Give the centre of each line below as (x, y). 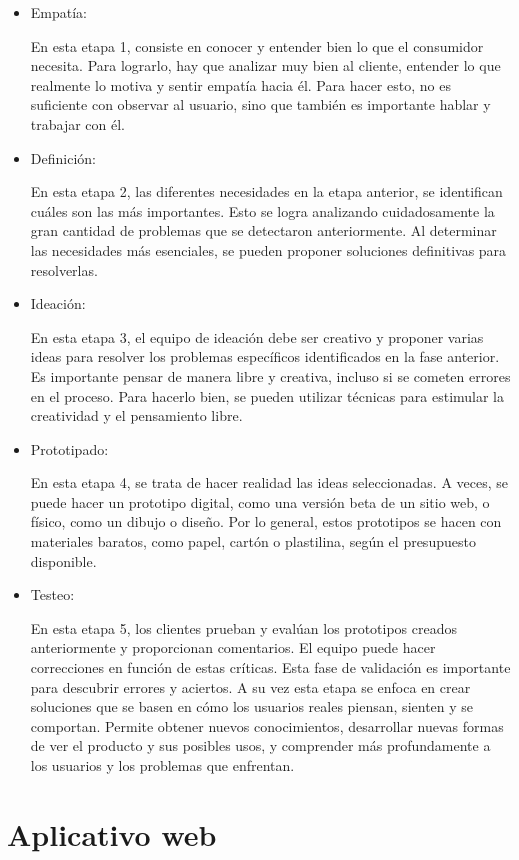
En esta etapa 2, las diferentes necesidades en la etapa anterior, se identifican (266, 191)
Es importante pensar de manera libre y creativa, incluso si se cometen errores (270, 375)
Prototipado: (69, 448)
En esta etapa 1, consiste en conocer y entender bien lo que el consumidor (257, 45)
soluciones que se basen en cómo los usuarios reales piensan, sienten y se (252, 706)
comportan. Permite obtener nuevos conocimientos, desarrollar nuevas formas (267, 725)
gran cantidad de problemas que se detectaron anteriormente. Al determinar (263, 230)
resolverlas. (64, 269)
